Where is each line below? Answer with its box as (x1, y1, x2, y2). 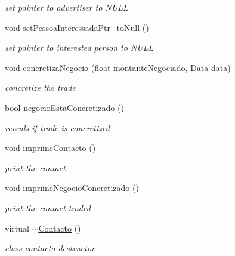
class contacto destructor (5, 242, 95, 254)
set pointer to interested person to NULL (5, 41, 154, 54)
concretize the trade (5, 81, 76, 94)
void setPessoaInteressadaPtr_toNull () (5, 21, 149, 33)
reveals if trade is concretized (5, 121, 110, 134)
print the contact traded (5, 201, 91, 214)
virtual (5, 221, 29, 234)
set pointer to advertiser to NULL (5, 1, 128, 13)
